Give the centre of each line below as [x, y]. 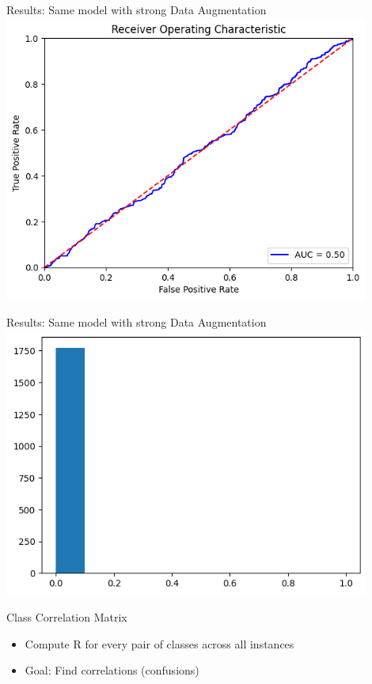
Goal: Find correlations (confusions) [112, 670]
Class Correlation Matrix [67, 616]
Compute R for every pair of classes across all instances [159, 643]
